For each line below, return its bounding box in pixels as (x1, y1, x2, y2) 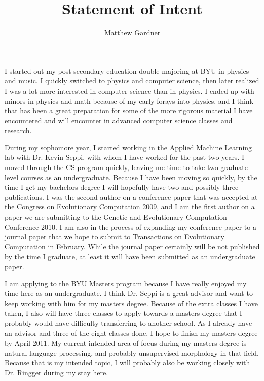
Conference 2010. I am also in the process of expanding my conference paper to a (5, 221, 256, 232)
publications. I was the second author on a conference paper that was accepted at (5, 191, 258, 202)
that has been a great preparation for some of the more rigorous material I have (5, 105, 253, 116)
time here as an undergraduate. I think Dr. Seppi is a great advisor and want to (5, 288, 253, 299)
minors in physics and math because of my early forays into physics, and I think (5, 95, 254, 106)
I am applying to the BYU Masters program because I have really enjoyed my (5, 278, 247, 288)
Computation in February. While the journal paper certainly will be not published (5, 241, 260, 251)
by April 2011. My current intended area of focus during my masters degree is (5, 337, 247, 348)
